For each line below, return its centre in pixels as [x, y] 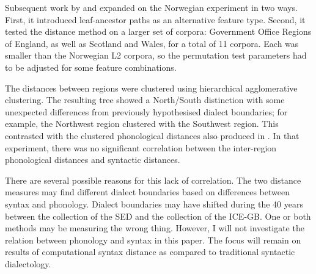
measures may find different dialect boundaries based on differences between [148, 192]
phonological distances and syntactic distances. [93, 160]
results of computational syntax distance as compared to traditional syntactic [150, 252]
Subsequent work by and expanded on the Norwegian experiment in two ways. [151, 7]
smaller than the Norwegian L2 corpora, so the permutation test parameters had [156, 55]
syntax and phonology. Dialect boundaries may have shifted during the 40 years [154, 204]
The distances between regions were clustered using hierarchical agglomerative [151, 88]
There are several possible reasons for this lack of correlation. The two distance [153, 180]
